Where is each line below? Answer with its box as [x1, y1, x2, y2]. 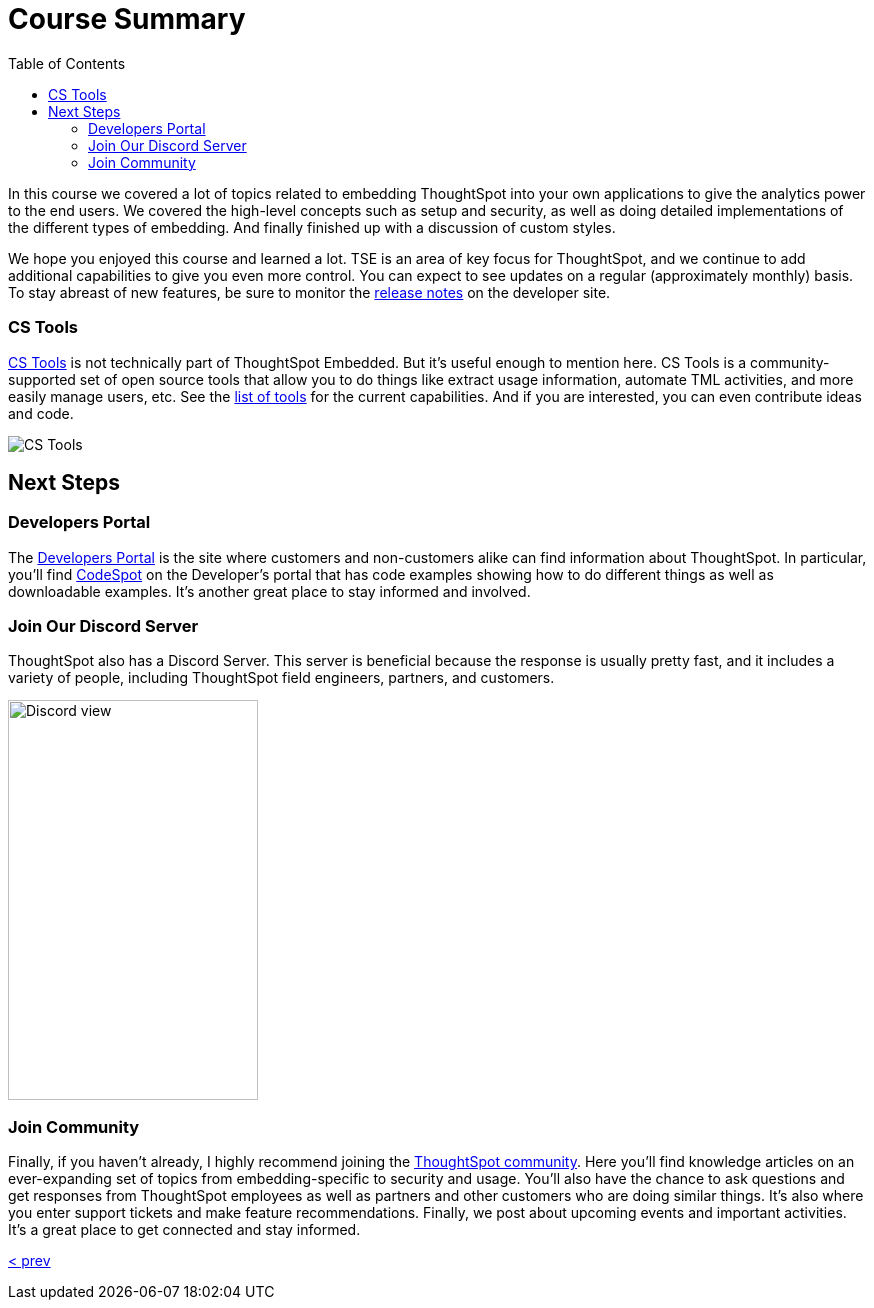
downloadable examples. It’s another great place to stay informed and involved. [8, 582, 531, 600]
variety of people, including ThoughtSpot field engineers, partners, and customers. [8, 669, 555, 687]
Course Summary [8, 2, 246, 36]
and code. [8, 404, 74, 422]
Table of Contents [8, 54, 126, 72]
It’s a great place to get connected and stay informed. [8, 1221, 361, 1239]
